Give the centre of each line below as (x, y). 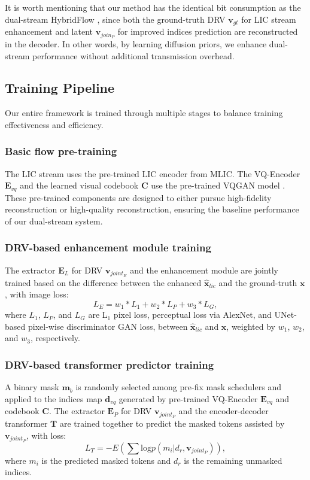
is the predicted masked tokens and (106, 460)
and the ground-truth (258, 282)
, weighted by (251, 326)
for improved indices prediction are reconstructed (208, 31)
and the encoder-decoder (224, 411)
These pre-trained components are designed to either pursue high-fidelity (138, 197)
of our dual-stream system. (54, 221)
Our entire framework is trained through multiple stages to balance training (144, 113)
